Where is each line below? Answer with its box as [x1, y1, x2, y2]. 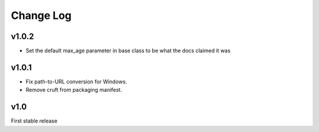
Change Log [11, 9, 72, 22]
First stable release [11, 117, 58, 124]
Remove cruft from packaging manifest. [25, 86, 122, 94]
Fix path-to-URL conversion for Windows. [25, 78, 127, 85]
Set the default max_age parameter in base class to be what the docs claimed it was [25, 47, 230, 54]
